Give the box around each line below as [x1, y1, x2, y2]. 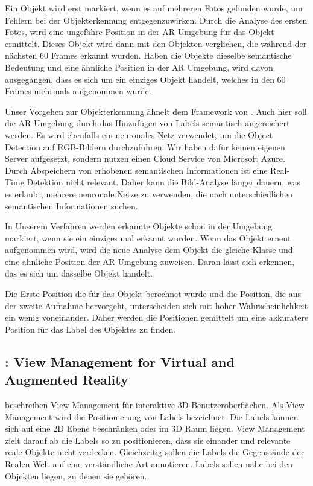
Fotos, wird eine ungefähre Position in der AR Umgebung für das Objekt [5, 25, 274, 38]
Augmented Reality [5, 370, 128, 389]
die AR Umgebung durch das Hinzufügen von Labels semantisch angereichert [5, 117, 290, 129]
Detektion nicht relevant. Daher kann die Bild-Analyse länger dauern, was [27, 176, 301, 188]
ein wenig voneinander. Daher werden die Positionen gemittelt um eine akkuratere [5, 311, 309, 324]
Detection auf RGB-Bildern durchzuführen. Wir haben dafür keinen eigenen [5, 140, 285, 153]
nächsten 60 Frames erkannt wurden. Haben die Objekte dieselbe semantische [5, 49, 292, 62]
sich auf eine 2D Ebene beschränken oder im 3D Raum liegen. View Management [5, 422, 305, 435]
